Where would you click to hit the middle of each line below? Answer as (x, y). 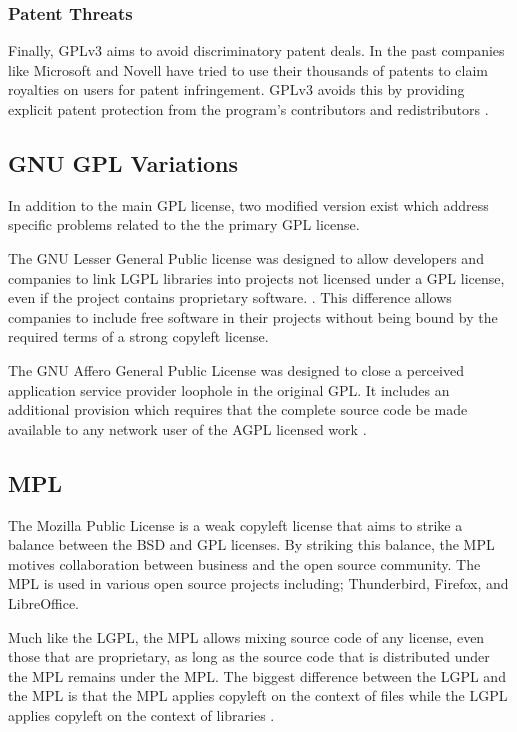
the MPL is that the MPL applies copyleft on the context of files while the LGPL (258, 695)
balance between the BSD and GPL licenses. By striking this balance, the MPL (251, 544)
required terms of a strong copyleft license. (138, 336)
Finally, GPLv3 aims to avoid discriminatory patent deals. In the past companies (256, 50)
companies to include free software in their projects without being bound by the (253, 316)
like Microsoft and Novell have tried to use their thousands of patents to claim (248, 69)
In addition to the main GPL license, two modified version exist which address (248, 204)
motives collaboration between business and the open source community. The (244, 563)
